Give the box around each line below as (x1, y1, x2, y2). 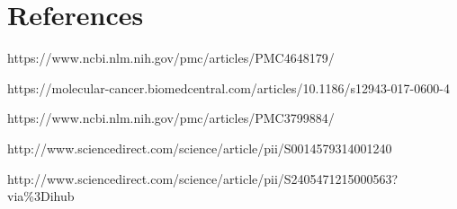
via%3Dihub (7, 187, 75, 205)
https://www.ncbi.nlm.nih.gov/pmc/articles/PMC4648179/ (7, 48, 335, 67)
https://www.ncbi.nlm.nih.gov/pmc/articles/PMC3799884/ (7, 109, 335, 127)
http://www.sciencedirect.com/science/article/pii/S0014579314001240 (7, 138, 392, 157)
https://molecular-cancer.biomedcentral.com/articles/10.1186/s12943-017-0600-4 (7, 78, 450, 97)
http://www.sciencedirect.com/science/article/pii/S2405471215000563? (7, 169, 399, 187)
